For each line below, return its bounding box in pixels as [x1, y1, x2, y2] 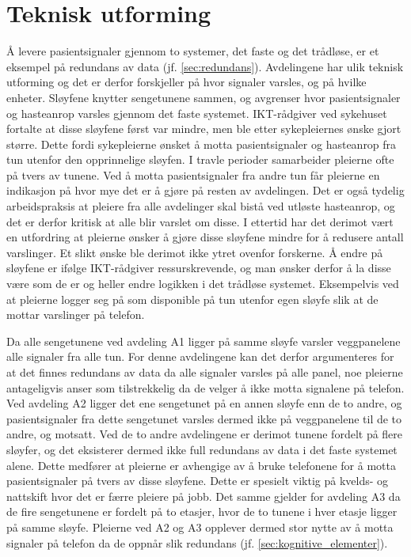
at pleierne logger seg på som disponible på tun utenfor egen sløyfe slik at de [6, 290, 379, 307]
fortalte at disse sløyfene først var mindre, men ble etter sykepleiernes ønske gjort [6, 120, 401, 137]
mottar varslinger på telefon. [6, 306, 145, 323]
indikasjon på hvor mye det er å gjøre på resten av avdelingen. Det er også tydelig [6, 182, 405, 199]
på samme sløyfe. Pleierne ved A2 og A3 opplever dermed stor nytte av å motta [6, 518, 394, 535]
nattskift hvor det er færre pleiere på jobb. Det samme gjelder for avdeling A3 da [6, 487, 401, 504]
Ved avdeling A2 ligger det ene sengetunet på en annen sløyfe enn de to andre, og [6, 395, 402, 411]
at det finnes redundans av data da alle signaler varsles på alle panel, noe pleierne [6, 364, 403, 380]
